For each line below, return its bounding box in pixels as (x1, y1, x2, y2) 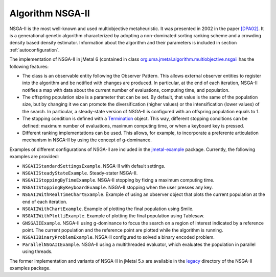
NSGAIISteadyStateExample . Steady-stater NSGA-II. (22, 170, 138, 176)
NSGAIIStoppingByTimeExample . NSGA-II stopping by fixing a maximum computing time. (22, 177, 215, 183)
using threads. (22, 248, 53, 255)
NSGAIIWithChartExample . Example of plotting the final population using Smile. (22, 206, 194, 212)
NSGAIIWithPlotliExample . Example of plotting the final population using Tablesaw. (22, 213, 204, 219)
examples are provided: (9, 154, 59, 160)
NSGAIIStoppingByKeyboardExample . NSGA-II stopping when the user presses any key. (22, 184, 213, 190)
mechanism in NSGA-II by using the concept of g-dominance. (22, 137, 152, 143)
